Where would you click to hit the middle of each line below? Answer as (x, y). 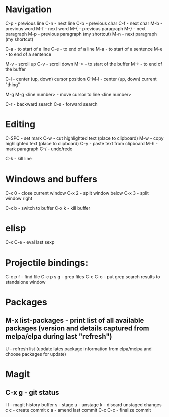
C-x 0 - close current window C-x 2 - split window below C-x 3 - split (77, 193)
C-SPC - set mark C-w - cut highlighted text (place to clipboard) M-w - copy (84, 138)
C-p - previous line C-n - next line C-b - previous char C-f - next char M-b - (84, 23)
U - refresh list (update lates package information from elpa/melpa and (78, 349)
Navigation (28, 9)
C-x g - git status (32, 393)
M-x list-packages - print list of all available (75, 321)
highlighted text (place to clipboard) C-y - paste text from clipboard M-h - (82, 143)
